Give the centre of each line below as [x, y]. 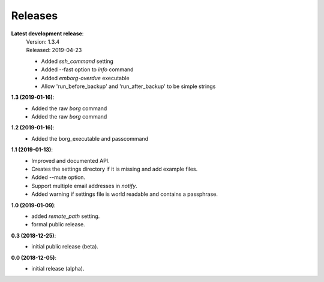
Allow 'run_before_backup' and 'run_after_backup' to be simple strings [128, 86]
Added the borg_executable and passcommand [90, 138]
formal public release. [58, 225]
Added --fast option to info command [87, 69]
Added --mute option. [58, 177]
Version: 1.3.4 [43, 41]
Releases [34, 16]
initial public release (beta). [65, 247]
